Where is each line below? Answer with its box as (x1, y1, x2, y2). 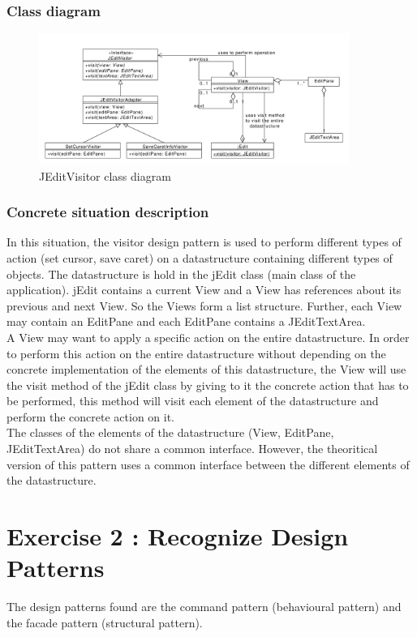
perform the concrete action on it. (6, 408, 175, 425)
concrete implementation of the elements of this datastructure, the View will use (6, 361, 406, 378)
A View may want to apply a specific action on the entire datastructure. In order (6, 328, 410, 345)
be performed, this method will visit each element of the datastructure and (6, 392, 379, 409)
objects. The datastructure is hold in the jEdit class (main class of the (6, 265, 356, 282)
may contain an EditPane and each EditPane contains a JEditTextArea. (6, 313, 366, 330)
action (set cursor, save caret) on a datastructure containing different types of (6, 249, 393, 266)
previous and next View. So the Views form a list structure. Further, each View (6, 297, 402, 314)
